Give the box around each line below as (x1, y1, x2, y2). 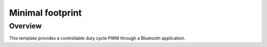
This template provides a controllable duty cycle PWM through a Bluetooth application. (9, 35, 185, 41)
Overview (9, 22, 42, 30)
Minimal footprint (9, 7, 82, 18)
